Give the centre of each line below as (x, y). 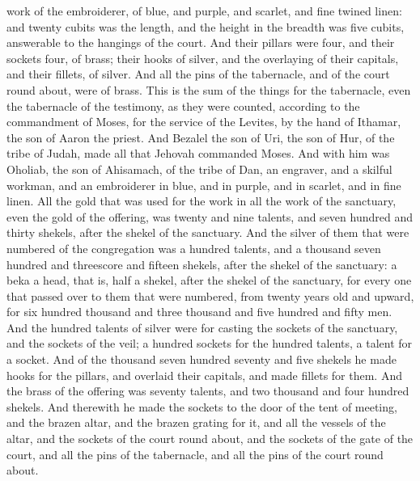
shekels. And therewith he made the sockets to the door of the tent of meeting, (202, 406)
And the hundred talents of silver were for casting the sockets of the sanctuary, (202, 327)
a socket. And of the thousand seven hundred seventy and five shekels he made (202, 359)
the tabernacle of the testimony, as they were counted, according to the (183, 105)
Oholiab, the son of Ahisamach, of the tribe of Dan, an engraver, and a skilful (199, 169)
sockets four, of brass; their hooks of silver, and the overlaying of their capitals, (203, 58)
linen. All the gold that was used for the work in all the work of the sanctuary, (202, 201)
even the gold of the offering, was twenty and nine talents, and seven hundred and (210, 216)
